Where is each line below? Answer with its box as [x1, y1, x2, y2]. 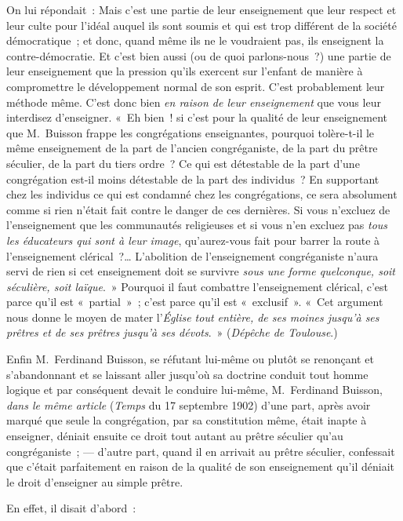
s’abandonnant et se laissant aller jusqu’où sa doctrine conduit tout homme [6, 366, 369, 382]
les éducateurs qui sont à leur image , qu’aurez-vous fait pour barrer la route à [6, 231, 380, 248]
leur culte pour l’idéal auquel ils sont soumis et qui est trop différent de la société [6, 16, 397, 33]
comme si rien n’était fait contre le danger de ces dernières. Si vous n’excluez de [6, 201, 390, 217]
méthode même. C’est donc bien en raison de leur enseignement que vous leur [6, 93, 381, 110]
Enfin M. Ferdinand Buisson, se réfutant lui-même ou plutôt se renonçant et [6, 351, 374, 367]
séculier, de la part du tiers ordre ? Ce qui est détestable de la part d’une [6, 155, 360, 171]
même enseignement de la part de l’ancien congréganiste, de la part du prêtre [6, 140, 378, 156]
